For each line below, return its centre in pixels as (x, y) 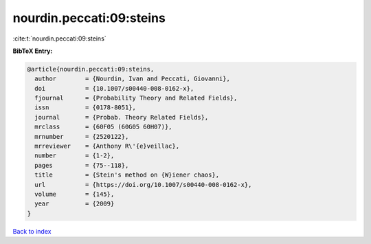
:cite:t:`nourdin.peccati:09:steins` (59, 38)
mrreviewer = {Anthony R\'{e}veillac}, (107, 146)
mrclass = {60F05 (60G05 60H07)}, (103, 127)
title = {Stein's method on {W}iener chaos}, (127, 175)
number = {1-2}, (75, 156)
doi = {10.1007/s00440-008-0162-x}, (114, 88)
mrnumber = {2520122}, (82, 136)
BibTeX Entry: (33, 51)
